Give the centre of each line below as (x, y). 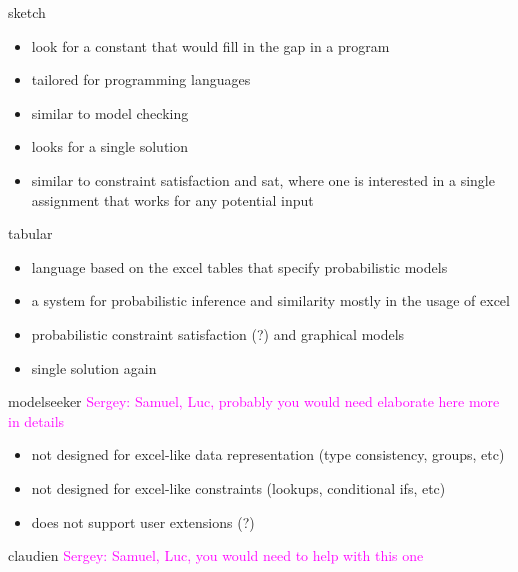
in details (36, 420)
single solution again (94, 367)
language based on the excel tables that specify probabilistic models (239, 266)
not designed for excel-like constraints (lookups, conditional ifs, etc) (238, 487)
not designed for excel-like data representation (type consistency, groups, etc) (268, 454)
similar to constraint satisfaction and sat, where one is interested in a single (263, 179)
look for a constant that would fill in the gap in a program (210, 45)
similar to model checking (110, 112)
